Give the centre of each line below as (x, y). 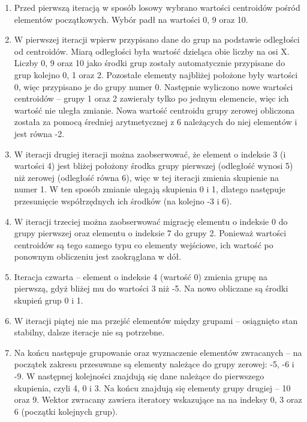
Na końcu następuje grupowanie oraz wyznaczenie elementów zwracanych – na (158, 352)
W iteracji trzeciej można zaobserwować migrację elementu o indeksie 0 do (151, 221)
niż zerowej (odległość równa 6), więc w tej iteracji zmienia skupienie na (147, 177)
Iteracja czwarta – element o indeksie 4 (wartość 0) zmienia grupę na (141, 276)
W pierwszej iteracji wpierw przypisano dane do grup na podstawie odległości (157, 39)
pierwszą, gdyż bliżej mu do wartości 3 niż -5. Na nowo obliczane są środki (151, 288)
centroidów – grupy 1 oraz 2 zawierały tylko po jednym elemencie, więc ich (151, 98)
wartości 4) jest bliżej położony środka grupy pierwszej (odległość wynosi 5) (153, 166)
